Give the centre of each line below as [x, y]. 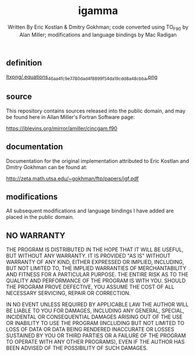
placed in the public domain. [40, 217]
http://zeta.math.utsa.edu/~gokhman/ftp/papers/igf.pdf [72, 178]
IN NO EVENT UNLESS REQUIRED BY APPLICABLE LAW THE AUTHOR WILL [97, 304]
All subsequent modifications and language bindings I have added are [90, 211]
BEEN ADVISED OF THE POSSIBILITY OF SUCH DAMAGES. [77, 348]
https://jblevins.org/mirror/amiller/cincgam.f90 [62, 128]
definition [24, 63]
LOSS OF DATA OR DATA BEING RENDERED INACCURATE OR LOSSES [90, 330]
